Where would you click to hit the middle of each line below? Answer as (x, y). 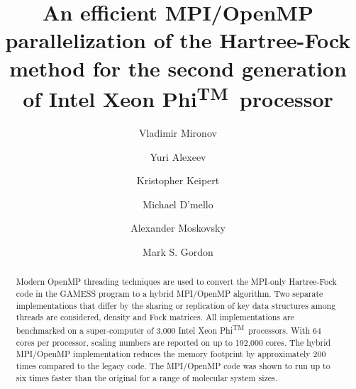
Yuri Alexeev (178, 156)
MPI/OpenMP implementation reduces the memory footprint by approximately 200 (171, 354)
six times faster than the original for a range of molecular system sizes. (147, 377)
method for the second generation (178, 68)
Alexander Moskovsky (178, 228)
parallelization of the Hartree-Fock (178, 40)
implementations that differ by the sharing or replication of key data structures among (176, 305)
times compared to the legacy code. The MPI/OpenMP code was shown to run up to (173, 365)
